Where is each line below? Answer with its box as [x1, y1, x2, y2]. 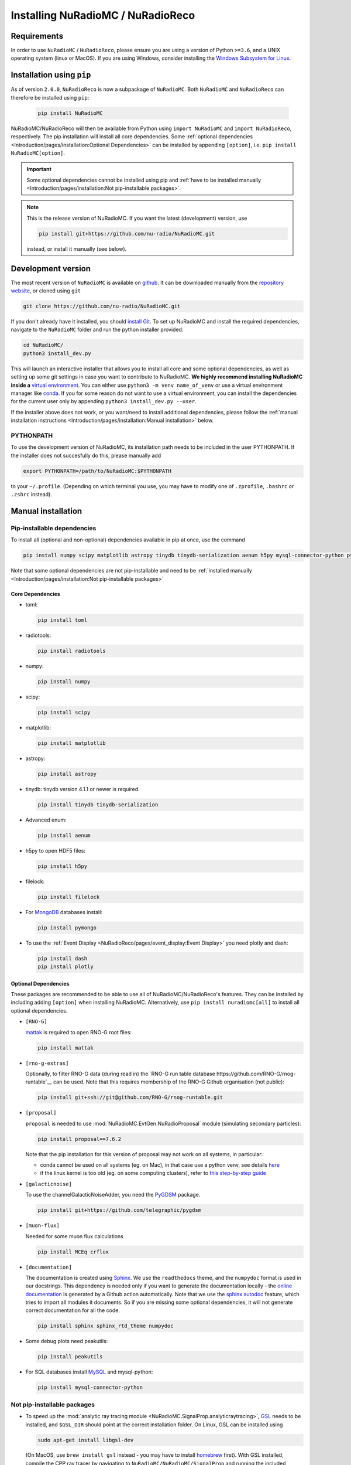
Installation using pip [11, 70, 91, 80]
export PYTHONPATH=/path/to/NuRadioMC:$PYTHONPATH [23, 468, 172, 474]
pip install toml [37, 616, 88, 624]
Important [26, 166, 52, 173]
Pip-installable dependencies [11, 524, 97, 532]
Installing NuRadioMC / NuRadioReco [11, 9, 195, 22]
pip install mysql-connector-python [37, 1384, 143, 1391]
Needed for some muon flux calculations [25, 1232, 124, 1239]
